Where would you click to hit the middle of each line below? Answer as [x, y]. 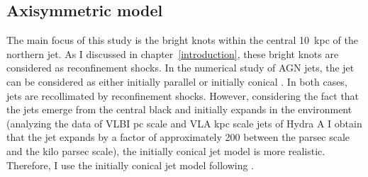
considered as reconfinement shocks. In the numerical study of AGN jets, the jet [180, 68]
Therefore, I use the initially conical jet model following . [130, 165]
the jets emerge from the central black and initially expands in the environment [179, 109]
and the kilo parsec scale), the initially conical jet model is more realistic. [166, 150]
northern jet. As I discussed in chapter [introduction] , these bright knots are [173, 53]
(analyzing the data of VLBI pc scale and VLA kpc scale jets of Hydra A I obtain [184, 123]
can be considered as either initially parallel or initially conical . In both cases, [177, 81]
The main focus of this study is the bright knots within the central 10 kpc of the [182, 40]
